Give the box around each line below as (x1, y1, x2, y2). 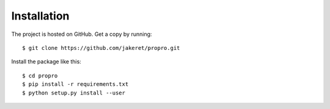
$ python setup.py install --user (22, 89, 125, 96)
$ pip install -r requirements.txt (22, 81, 129, 88)
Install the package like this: (11, 58, 82, 65)
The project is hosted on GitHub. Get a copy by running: (11, 30, 152, 38)
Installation (11, 9, 70, 23)
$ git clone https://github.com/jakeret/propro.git (22, 44, 180, 51)
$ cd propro (22, 72, 58, 79)
